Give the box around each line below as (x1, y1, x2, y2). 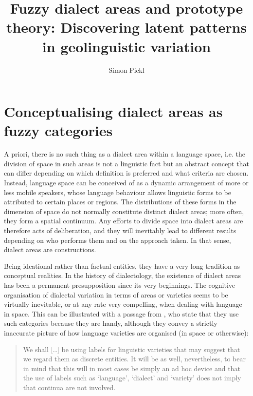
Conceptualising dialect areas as (4, 101, 223, 121)
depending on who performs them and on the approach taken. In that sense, (4, 235, 231, 245)
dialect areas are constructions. (4, 244, 96, 255)
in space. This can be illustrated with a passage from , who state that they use (4, 308, 239, 318)
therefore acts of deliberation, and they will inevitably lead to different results (4, 225, 236, 235)
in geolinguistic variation (42, 36, 211, 56)
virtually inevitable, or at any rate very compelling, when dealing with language (4, 299, 242, 309)
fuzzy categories (4, 120, 113, 140)
